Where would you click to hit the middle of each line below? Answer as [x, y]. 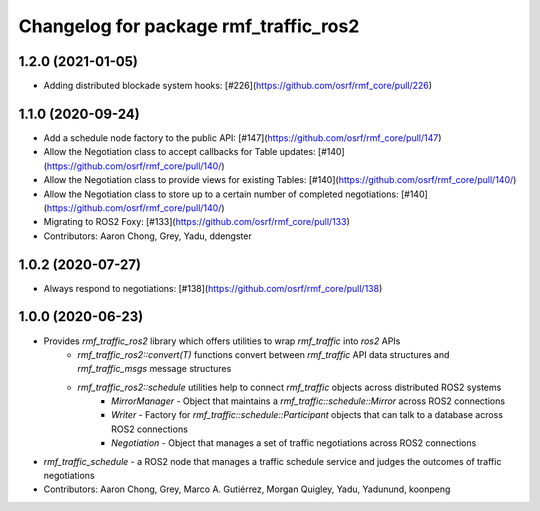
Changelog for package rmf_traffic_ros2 [189, 26]
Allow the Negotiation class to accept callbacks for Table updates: [179, 152]
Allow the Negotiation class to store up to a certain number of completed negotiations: [221, 194]
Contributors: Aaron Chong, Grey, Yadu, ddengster [147, 236]
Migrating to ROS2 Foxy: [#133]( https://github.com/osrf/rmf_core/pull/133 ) [196, 222]
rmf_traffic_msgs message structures [154, 369]
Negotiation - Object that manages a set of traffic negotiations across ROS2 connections [294, 443]
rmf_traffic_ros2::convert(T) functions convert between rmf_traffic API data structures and [263, 354]
